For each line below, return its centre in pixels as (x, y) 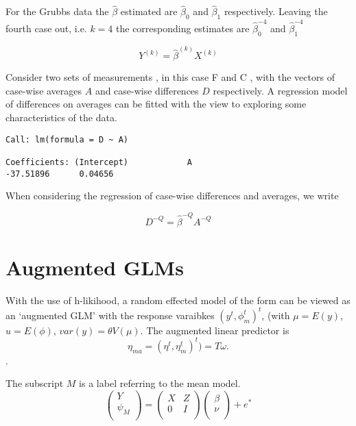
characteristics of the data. (61, 117)
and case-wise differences (147, 90)
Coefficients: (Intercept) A (99, 162)
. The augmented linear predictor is (215, 330)
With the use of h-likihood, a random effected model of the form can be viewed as (178, 300)
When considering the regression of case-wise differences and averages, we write (172, 196)
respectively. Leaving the (276, 11)
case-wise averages (44, 90)
